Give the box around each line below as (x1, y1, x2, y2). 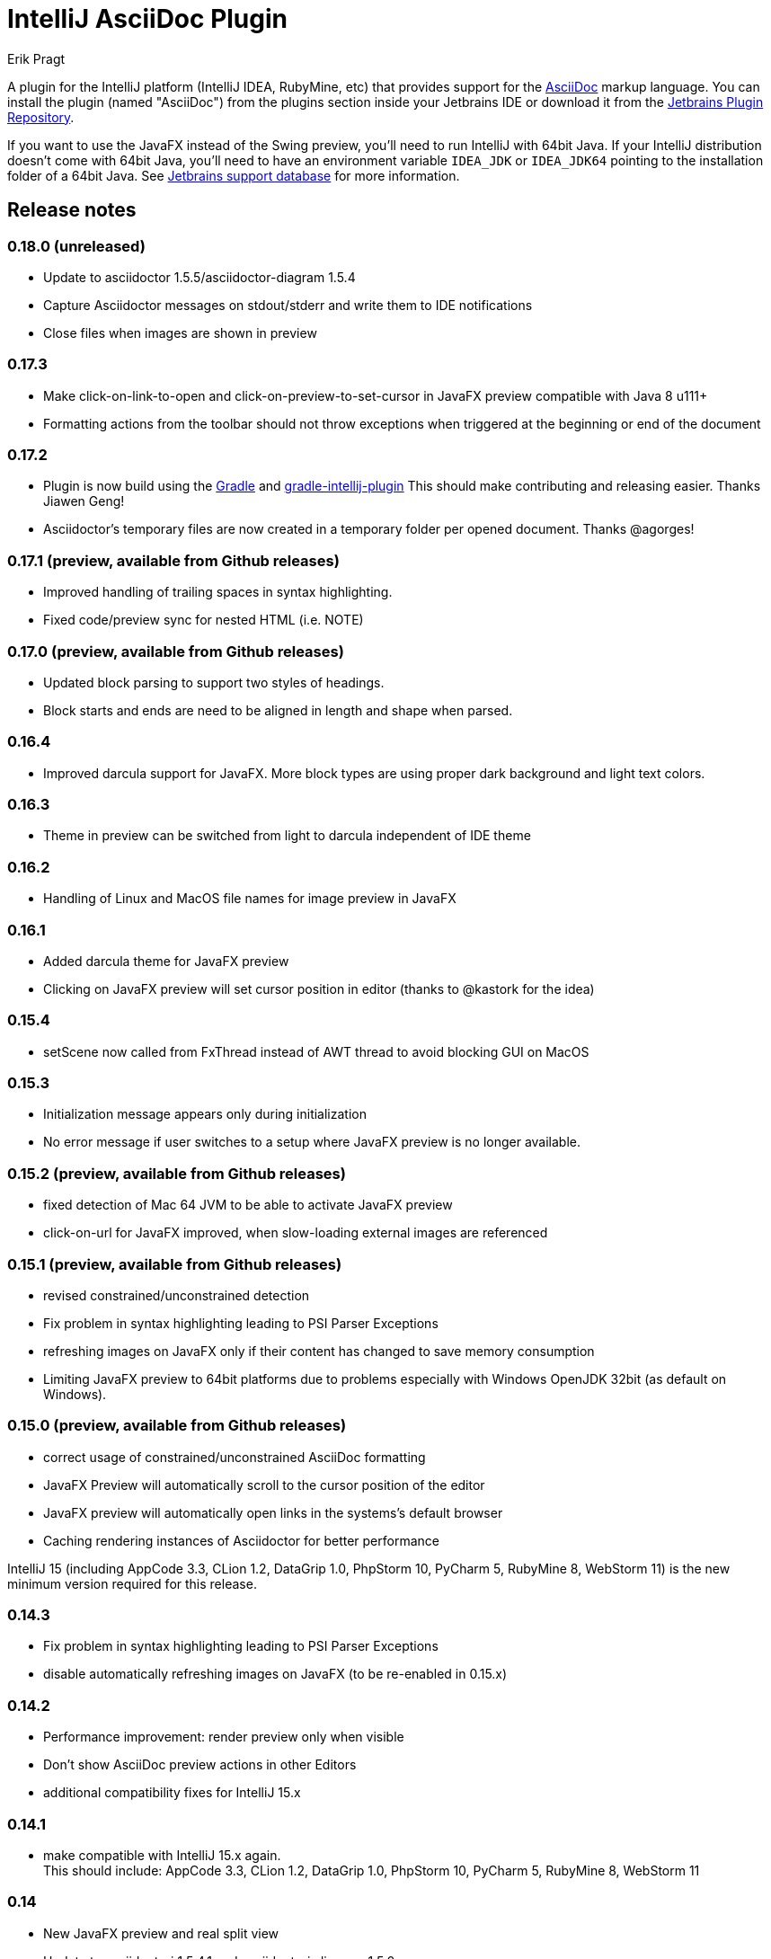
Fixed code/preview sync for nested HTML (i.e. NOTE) (43, 612, 364, 628)
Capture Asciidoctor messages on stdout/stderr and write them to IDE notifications (43, 297, 533, 313)
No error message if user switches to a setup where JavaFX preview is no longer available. (43, 1134, 581, 1150)
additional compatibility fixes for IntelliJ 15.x (43, 1785, 301, 1801)
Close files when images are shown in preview (43, 324, 317, 341)
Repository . (7, 109, 75, 125)
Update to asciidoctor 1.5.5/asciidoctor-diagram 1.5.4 (43, 269, 356, 285)
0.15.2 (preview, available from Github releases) (7, 1164, 346, 1183)
